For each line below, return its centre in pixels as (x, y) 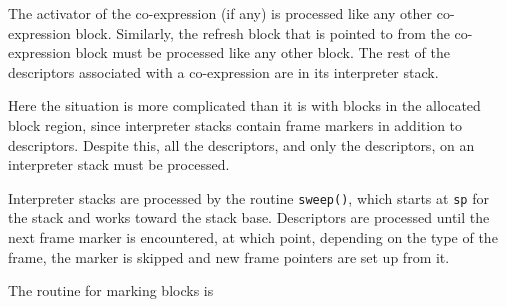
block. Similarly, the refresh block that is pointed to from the (262, 32)
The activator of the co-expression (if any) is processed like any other (220, 13)
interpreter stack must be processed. (119, 164)
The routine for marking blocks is (111, 290)
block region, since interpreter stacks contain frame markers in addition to (235, 124)
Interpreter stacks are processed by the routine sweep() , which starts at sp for (248, 197)
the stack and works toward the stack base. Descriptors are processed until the (249, 217)
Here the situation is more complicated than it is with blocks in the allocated (244, 105)
